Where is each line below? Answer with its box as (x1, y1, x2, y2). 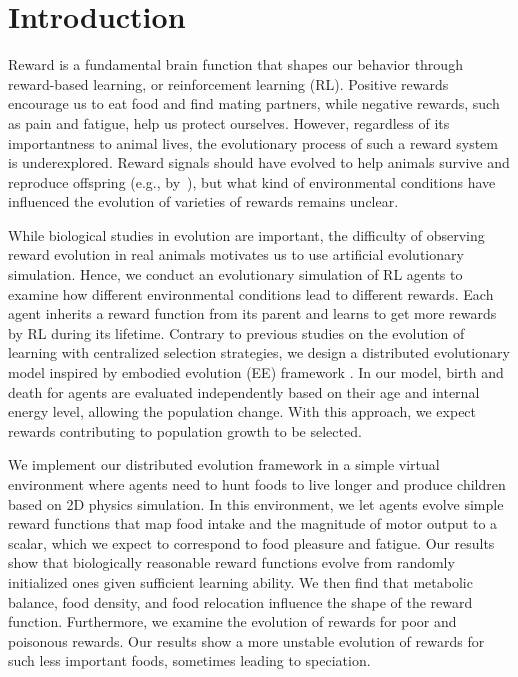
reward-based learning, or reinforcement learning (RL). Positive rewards (8, 73, 449, 94)
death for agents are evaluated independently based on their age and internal (8, 381, 480, 402)
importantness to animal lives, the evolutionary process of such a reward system (8, 132, 498, 153)
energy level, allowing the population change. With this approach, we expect (8, 401, 477, 422)
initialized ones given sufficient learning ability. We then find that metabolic (8, 571, 473, 592)
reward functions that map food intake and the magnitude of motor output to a (8, 513, 498, 534)
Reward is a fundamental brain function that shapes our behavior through (8, 54, 463, 75)
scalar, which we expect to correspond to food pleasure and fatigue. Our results (8, 532, 495, 553)
